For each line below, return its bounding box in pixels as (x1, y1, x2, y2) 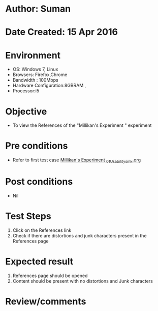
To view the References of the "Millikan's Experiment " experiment (12, 122, 152, 128)
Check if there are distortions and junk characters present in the (12, 232, 147, 238)
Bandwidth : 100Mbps (12, 77, 58, 83)
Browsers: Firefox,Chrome (12, 72, 68, 78)
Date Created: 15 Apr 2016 (5, 26, 118, 38)
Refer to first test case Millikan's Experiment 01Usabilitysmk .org (12, 157, 141, 164)
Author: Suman (5, 3, 71, 15)
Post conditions (5, 176, 73, 188)
